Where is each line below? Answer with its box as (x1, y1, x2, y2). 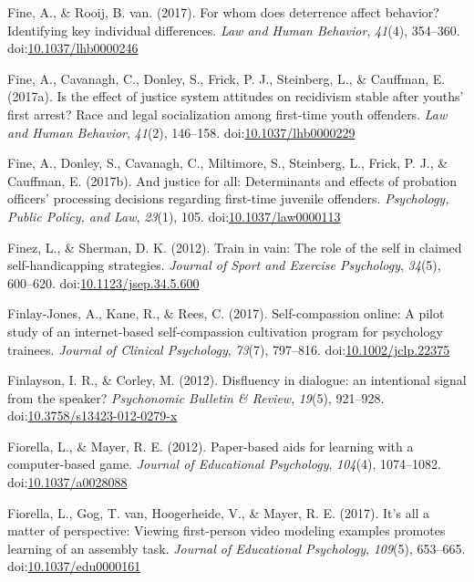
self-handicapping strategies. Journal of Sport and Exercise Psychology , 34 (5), (7, 255, 441, 275)
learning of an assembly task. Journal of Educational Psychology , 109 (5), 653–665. (7, 538, 466, 557)
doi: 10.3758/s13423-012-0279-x (7, 406, 178, 425)
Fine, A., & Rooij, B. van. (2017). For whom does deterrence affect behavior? (7, 3, 439, 21)
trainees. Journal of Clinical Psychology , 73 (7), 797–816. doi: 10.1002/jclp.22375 (7, 339, 450, 359)
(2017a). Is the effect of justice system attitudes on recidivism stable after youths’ (7, 87, 464, 106)
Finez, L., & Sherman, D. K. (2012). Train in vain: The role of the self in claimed (7, 237, 462, 256)
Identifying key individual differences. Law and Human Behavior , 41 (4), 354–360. (7, 20, 460, 39)
